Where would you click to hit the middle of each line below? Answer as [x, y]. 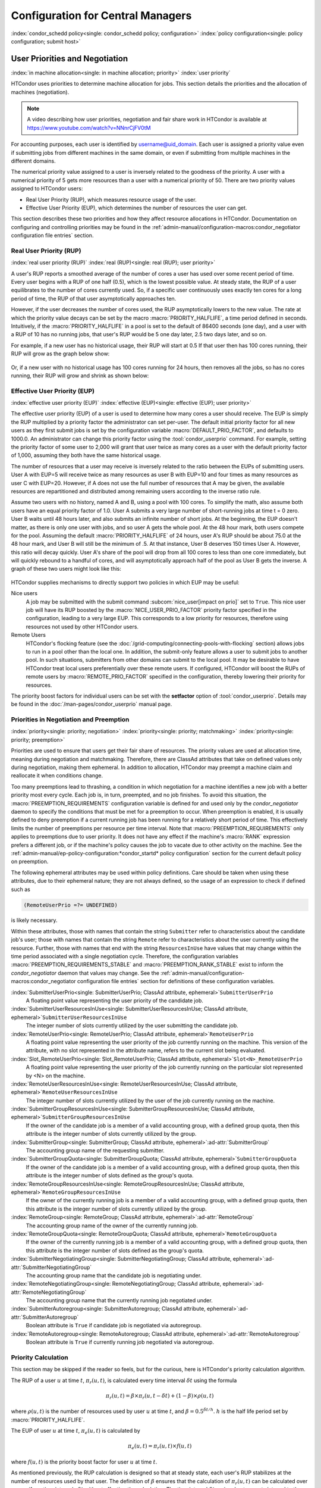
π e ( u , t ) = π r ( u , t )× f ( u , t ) [160, 1447]
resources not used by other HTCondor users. [82, 626]
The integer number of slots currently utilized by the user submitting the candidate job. [132, 1026]
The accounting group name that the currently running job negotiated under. [119, 1301]
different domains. [33, 161]
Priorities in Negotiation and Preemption [70, 720]
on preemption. [30, 862]
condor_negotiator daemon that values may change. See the [85, 973]
